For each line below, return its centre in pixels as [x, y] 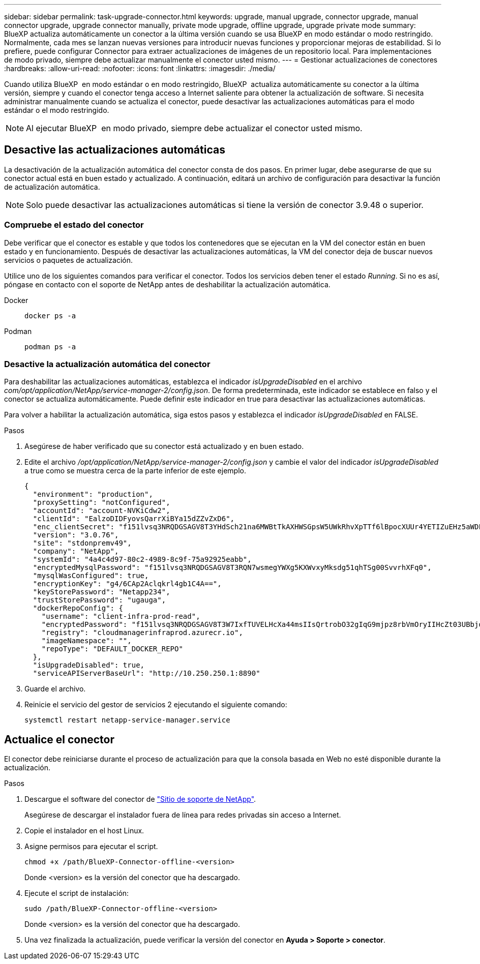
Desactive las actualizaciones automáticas [115, 150]
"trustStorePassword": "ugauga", [99, 600]
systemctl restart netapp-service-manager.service [127, 720]
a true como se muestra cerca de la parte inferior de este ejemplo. [135, 471]
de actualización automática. [52, 187]
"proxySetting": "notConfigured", [101, 503]
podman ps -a [50, 347]
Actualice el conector [59, 739]
